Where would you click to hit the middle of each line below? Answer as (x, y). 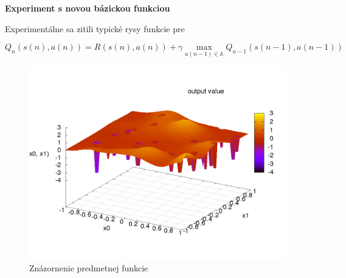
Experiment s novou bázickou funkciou (88, 8)
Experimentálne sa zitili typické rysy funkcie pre (95, 28)
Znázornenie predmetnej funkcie (89, 268)
